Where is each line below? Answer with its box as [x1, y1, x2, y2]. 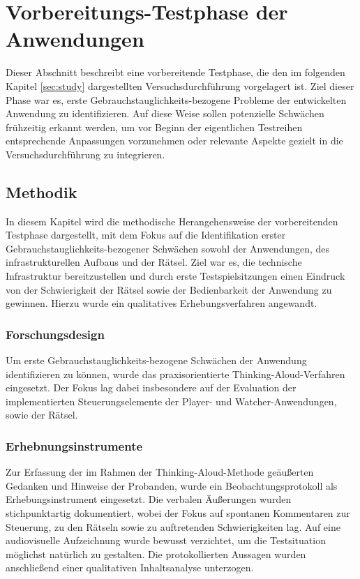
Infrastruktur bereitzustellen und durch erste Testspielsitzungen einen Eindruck [6, 269, 345, 283]
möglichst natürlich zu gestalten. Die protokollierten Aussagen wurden [6, 546, 306, 561]
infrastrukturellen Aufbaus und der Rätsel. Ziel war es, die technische [6, 255, 302, 269]
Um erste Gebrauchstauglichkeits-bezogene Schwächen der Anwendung [6, 353, 307, 368]
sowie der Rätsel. [6, 407, 78, 422]
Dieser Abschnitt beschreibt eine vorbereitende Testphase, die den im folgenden [6, 65, 345, 80]
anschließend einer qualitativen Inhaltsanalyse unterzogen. [6, 560, 254, 575]
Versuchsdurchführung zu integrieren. [6, 146, 165, 161]
